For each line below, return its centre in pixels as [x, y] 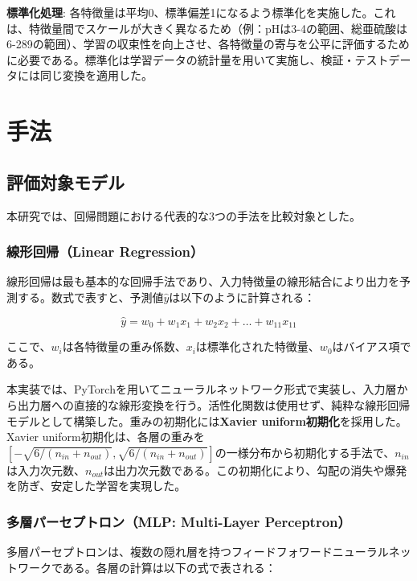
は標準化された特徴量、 [258, 346]
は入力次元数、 [46, 470]
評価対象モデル [65, 181]
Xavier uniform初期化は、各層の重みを [106, 437]
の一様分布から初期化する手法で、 [305, 452]
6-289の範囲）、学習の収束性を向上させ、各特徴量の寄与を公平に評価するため [208, 44]
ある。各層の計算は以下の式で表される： [169, 567]
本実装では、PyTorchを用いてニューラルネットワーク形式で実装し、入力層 [202, 389]
